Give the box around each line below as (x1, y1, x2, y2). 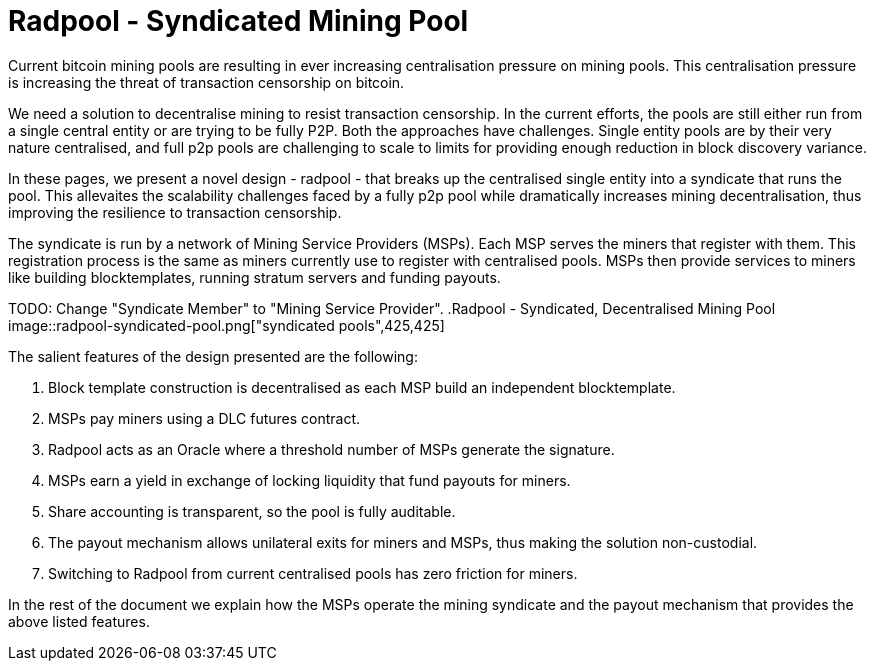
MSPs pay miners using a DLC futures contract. (48, 409, 361, 427)
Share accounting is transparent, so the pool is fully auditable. (48, 502, 456, 520)
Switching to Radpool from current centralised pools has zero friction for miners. (48, 564, 578, 582)
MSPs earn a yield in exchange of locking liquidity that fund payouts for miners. (48, 471, 571, 489)
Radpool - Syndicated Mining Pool (8, 4, 469, 38)
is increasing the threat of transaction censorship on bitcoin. (8, 73, 405, 91)
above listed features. (8, 612, 150, 630)
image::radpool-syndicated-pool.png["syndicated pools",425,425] (8, 316, 445, 334)
